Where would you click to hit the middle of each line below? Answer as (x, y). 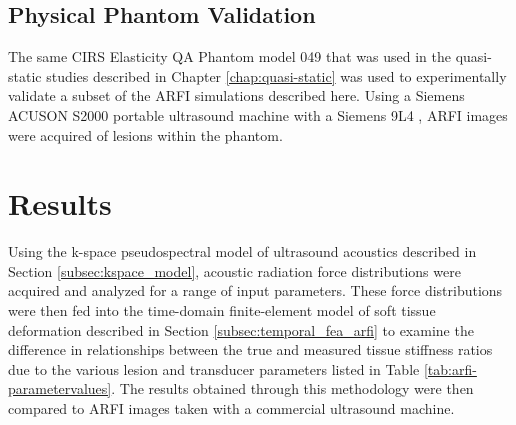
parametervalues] (60, 388)
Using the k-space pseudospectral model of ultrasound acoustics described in (242, 251)
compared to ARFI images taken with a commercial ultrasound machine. (231, 408)
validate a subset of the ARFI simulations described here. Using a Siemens (236, 95)
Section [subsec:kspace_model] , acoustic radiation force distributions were (234, 270)
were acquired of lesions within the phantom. (145, 134)
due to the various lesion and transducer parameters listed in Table (214, 368)
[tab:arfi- (450, 368)
